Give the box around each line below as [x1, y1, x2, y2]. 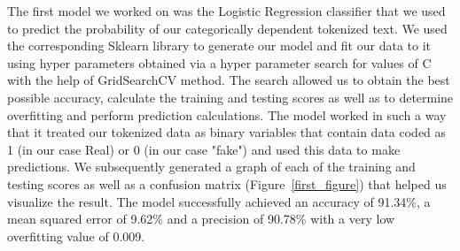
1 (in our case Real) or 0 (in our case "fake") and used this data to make [7, 140, 401, 158]
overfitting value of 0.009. [7, 226, 145, 245]
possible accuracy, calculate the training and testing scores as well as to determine [7, 87, 454, 106]
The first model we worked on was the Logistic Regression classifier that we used [7, 2, 446, 19]
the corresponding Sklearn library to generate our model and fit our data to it [7, 36, 432, 55]
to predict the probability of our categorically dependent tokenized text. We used [7, 19, 448, 37]
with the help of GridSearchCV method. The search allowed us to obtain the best [7, 71, 450, 89]
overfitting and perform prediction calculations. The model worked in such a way [7, 105, 447, 124]
